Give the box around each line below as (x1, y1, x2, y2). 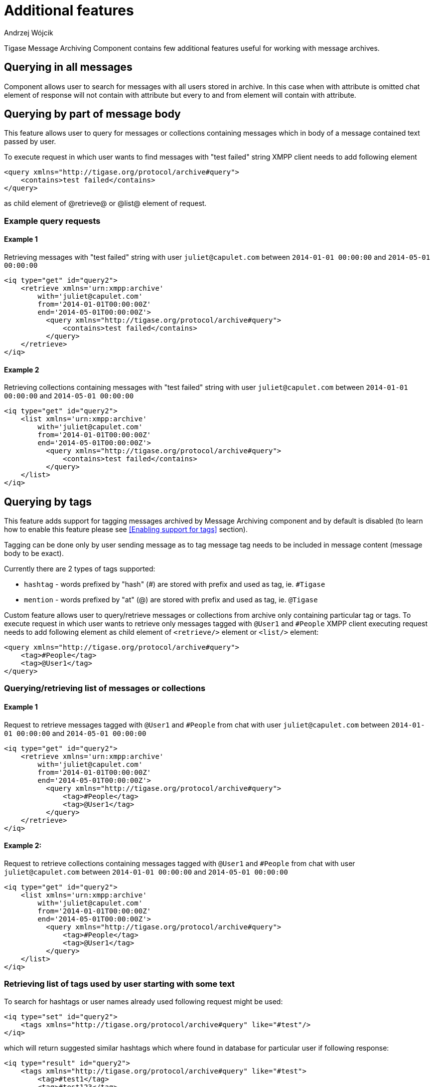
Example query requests (4, 215, 101, 226)
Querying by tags (4, 495, 92, 508)
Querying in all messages (4, 61, 133, 74)
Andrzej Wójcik (4, 28, 53, 37)
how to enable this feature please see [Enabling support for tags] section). (4, 525, 248, 534)
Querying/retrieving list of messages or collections (4, 683, 206, 694)
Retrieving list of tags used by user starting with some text (4, 979, 235, 989)
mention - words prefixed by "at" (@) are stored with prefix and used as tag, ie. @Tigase (24, 595, 318, 604)
